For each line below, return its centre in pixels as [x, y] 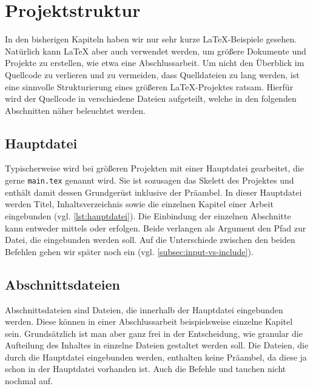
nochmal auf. [29, 381]
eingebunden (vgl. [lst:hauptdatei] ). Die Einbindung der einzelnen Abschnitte [148, 215]
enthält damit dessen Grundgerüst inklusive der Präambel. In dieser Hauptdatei [153, 192]
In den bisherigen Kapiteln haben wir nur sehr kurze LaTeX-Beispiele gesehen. [151, 39]
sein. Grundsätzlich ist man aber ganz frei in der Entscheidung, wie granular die [154, 333]
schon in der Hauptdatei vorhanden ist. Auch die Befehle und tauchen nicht [146, 369]
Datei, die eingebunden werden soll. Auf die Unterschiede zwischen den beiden [150, 240]
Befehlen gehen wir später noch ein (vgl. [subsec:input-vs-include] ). [129, 251]
